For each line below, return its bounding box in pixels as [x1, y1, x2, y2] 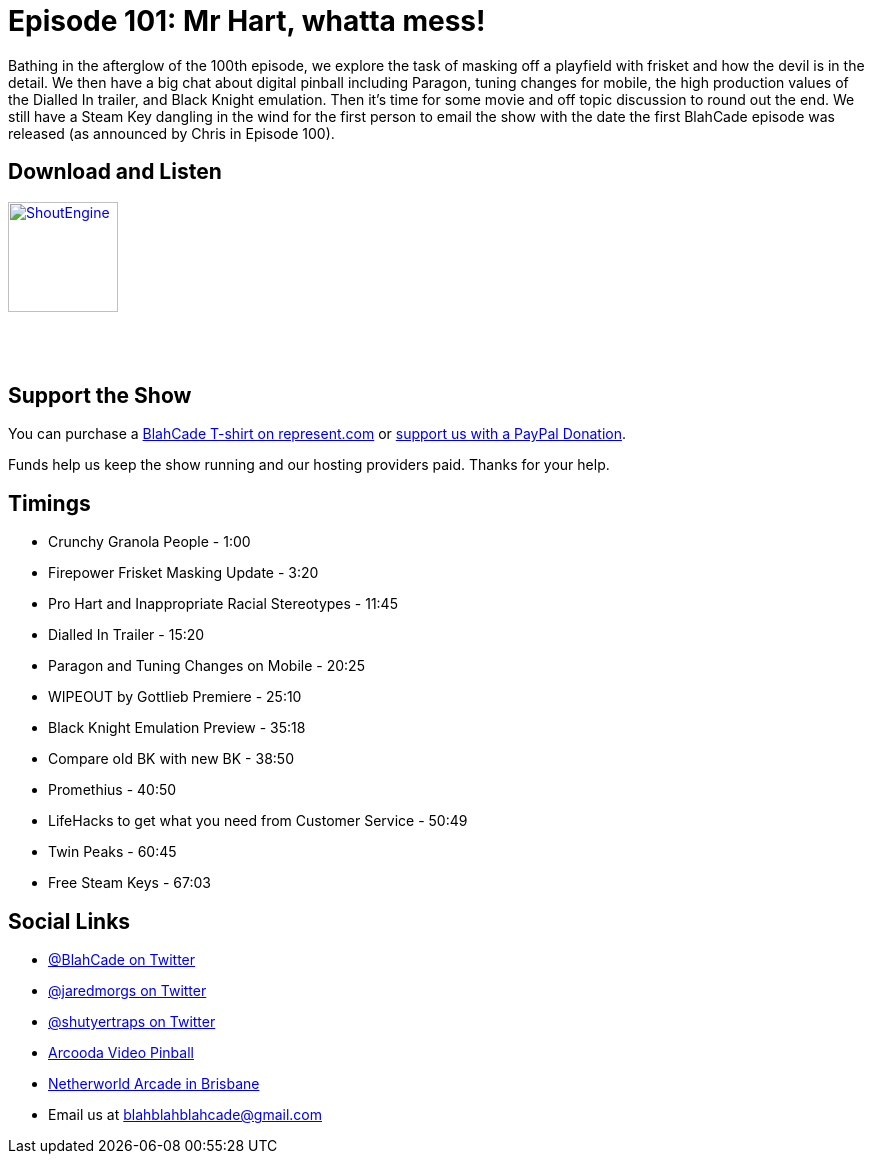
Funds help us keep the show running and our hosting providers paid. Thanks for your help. [8, 456, 610, 474]
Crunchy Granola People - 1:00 [48, 533, 251, 551]
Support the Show [8, 383, 192, 409]
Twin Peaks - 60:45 [48, 843, 177, 861]
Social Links [8, 908, 131, 934]
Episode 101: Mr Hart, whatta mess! [8, 4, 486, 38]
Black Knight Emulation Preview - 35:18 [48, 719, 306, 737]
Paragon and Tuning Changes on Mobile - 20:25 [48, 657, 365, 675]
